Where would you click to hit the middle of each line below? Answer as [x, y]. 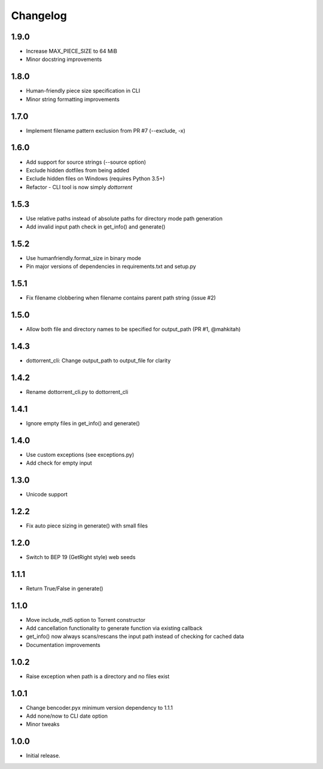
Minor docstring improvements [64, 59]
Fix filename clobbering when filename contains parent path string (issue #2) [121, 298]
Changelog [39, 16]
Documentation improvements [63, 645]
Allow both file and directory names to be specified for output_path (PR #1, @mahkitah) [133, 329]
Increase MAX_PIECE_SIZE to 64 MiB [72, 51]
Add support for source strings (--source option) [86, 162]
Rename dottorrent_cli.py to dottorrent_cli [77, 392]
